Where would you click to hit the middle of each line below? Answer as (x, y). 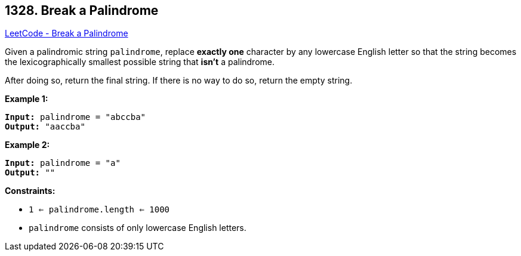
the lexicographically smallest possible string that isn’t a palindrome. (140, 62)
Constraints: (30, 191)
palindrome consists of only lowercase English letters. (138, 228)
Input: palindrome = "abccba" (75, 117)
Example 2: (27, 145)
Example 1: (27, 99)
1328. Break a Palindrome (82, 10)
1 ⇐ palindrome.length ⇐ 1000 (99, 210)
